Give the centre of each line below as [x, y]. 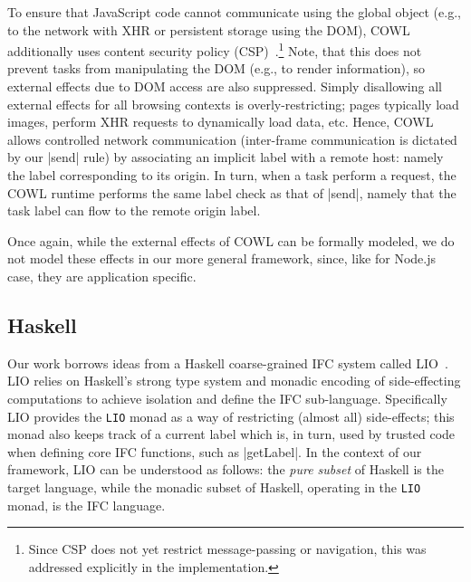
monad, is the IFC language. [87, 505]
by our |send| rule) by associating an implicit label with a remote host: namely [226, 157]
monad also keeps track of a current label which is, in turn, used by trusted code [231, 434]
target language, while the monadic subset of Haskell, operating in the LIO [214, 487]
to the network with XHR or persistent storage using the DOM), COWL [209, 29]
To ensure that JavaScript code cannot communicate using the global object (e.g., [234, 12]
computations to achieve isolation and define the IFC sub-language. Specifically [227, 398]
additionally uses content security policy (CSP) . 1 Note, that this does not [215, 49]
